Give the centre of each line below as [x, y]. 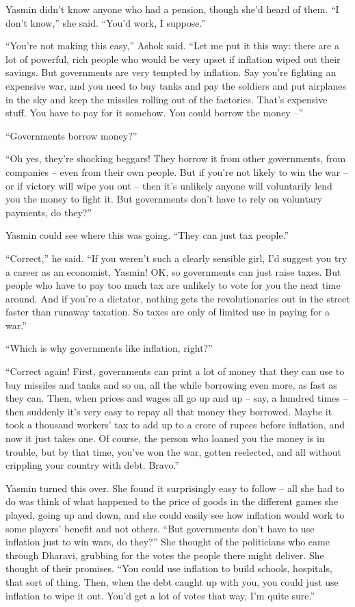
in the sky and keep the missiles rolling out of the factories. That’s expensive [167, 99]
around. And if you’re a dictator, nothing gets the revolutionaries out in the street [178, 298]
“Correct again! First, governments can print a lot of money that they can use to [175, 371]
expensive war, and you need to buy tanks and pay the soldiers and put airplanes [176, 85]
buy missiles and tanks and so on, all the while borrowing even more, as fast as [171, 384]
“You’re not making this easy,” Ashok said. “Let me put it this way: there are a [172, 46]
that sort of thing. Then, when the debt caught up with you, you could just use [172, 581]
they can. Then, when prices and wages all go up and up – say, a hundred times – [177, 398]
